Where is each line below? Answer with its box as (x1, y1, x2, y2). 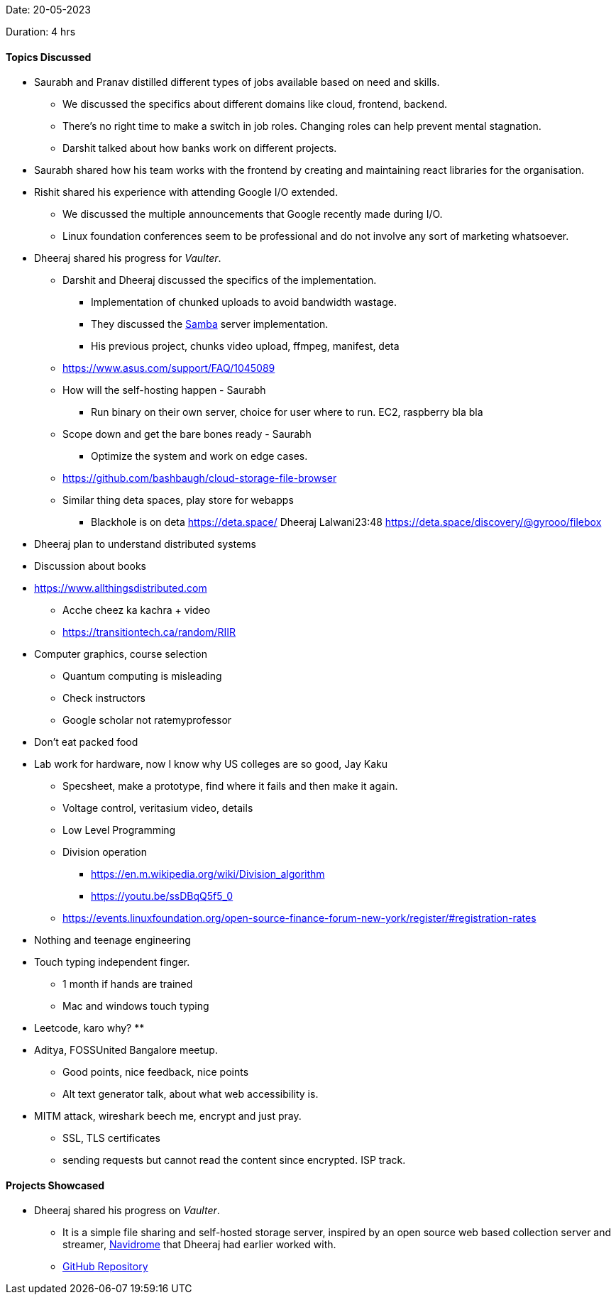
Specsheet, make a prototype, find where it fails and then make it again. (62, 780, 398, 793)
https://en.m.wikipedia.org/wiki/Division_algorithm (91, 868, 325, 881)
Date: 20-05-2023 (6, 4, 92, 16)
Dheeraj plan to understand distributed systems (34, 538, 256, 551)
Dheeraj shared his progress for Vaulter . (34, 252, 221, 265)
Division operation (62, 846, 148, 859)
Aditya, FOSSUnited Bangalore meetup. (34, 1044, 218, 1057)
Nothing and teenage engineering (34, 934, 191, 947)
